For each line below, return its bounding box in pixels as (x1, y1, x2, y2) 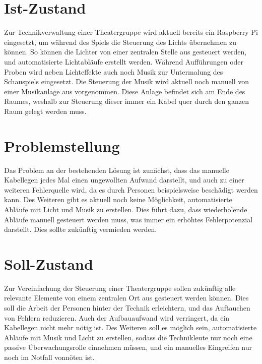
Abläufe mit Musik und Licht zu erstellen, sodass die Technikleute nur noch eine (4, 332, 252, 342)
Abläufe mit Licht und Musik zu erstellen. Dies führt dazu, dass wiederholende (4, 204, 247, 214)
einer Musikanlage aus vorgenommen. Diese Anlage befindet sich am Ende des (4, 86, 245, 96)
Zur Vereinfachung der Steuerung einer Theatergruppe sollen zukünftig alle (4, 282, 236, 293)
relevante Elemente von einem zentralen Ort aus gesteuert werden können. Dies (4, 292, 249, 303)
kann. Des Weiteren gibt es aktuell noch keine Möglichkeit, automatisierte (4, 194, 232, 205)
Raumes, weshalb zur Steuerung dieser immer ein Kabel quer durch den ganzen (4, 96, 249, 106)
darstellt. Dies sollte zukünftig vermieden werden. (4, 224, 157, 234)
